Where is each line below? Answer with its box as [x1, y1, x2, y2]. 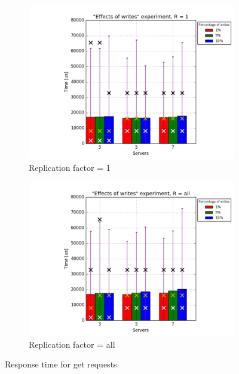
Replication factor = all [29, 338, 115, 350]
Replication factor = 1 [29, 161, 111, 173]
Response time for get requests [5, 358, 117, 370]
